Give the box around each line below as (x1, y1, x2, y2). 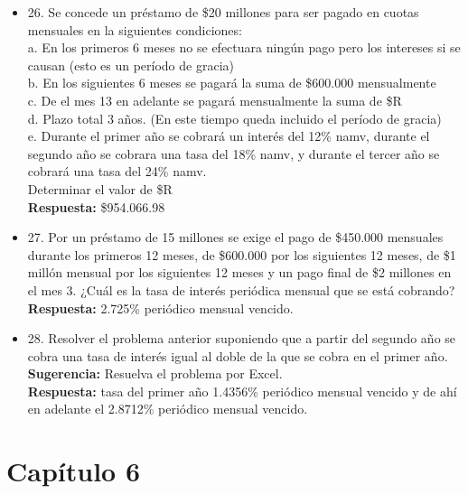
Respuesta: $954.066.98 (27, 197, 165, 216)
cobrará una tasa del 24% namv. (27, 162, 207, 181)
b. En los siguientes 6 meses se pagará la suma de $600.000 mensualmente (27, 73, 436, 92)
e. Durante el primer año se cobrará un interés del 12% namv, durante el (27, 126, 430, 145)
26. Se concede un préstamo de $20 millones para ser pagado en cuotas (27, 3, 419, 21)
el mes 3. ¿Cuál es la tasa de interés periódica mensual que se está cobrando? (27, 280, 455, 299)
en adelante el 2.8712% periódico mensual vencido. (27, 399, 308, 418)
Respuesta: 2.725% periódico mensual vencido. (27, 298, 294, 317)
